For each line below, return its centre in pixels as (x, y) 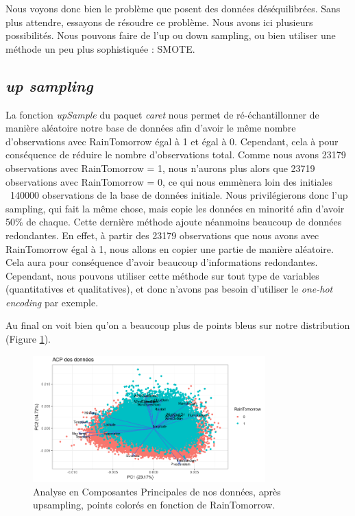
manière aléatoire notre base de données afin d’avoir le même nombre (151, 128)
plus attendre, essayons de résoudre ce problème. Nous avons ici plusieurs (159, 22)
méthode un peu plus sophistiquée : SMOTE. (100, 48)
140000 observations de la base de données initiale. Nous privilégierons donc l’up (179, 195)
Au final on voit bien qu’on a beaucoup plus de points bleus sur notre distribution (178, 325)
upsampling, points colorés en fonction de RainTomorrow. (154, 505)
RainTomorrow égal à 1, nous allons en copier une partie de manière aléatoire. (170, 248)
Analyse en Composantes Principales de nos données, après (157, 491)
